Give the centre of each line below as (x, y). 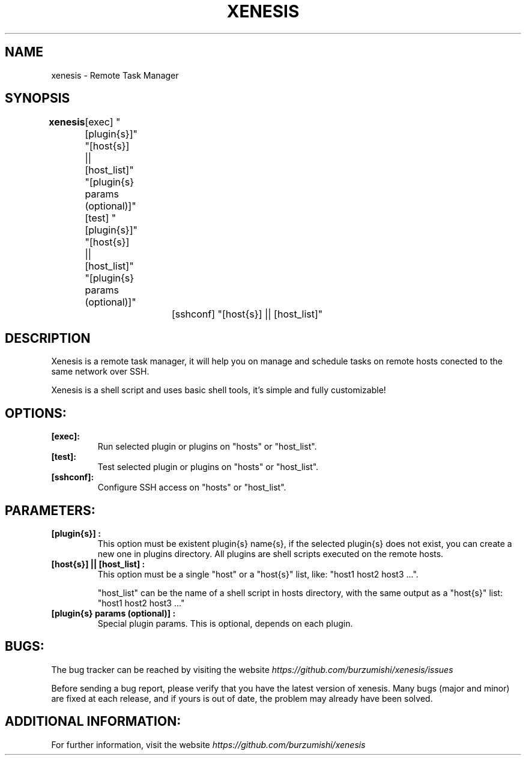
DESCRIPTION (48, 338)
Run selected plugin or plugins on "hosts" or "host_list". (207, 447)
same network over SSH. (100, 372)
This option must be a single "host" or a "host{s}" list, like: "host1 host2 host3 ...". (258, 574)
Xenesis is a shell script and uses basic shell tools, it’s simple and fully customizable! (219, 390)
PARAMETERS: (50, 510)
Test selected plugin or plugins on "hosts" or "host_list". (208, 467)
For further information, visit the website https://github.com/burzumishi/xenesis (208, 744)
